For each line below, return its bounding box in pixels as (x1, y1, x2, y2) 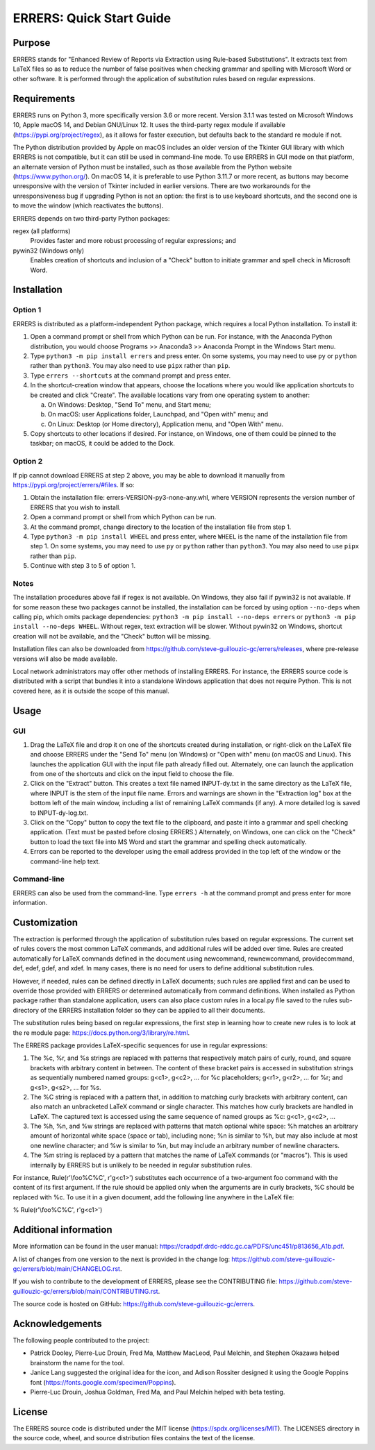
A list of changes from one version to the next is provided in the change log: (12, 1255, 231, 1263)
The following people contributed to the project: (12, 1336, 150, 1344)
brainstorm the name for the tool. (30, 1358, 125, 1367)
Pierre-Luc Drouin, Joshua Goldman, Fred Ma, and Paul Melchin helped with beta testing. (30, 1388, 285, 1396)
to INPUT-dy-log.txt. (30, 809, 88, 817)
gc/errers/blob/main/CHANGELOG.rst (12, 1264, 121, 1273)
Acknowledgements (12, 1317, 102, 1329)
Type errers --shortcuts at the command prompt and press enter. (30, 371, 231, 380)
